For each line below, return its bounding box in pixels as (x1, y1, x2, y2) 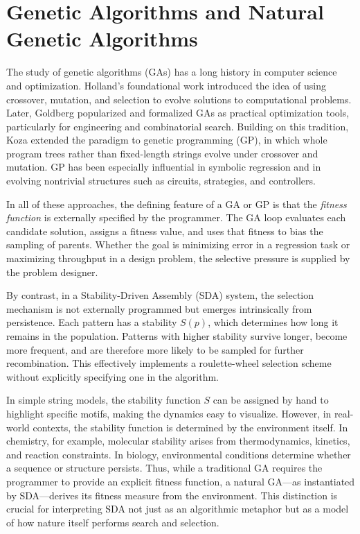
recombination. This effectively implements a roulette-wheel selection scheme (6, 356, 332, 370)
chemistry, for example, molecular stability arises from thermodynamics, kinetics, (6, 433, 350, 448)
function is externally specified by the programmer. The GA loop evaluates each (6, 210, 346, 225)
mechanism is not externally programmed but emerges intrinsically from (6, 301, 312, 316)
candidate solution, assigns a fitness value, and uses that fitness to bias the (6, 223, 323, 238)
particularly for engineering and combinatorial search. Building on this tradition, (6, 119, 349, 133)
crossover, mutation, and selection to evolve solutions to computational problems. (6, 92, 352, 106)
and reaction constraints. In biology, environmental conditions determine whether (6, 447, 351, 461)
